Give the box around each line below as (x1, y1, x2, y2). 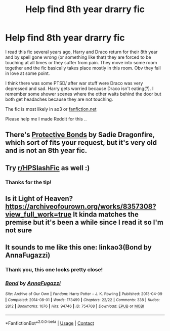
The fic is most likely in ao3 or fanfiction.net (5, 106, 97, 112)
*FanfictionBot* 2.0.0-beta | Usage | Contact (5, 319, 95, 326)
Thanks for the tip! (5, 179, 52, 186)
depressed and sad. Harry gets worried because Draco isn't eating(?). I (5, 85, 154, 92)
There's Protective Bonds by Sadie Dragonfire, (5, 131, 155, 139)
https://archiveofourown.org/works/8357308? (5, 202, 156, 211)
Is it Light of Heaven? (5, 194, 73, 203)
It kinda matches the (73, 210, 139, 219)
